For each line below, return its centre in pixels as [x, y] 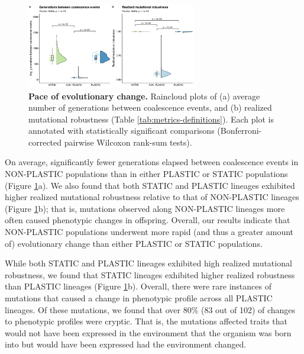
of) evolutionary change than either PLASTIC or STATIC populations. [134, 243]
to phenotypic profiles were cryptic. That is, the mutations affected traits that [146, 321]
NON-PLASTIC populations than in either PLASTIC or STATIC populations [146, 174]
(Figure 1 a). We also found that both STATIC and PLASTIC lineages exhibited [150, 185]
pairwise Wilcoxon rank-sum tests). [128, 142]
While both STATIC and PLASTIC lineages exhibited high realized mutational [148, 263]
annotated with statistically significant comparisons [122, 131]
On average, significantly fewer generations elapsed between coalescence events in [152, 162]
